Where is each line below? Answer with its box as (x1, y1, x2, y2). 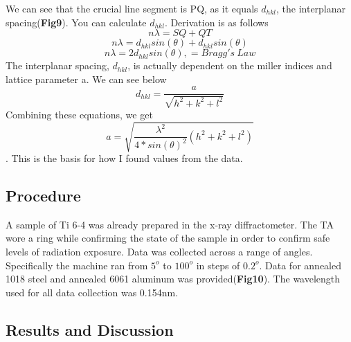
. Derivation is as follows (164, 15, 269, 29)
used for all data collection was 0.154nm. (6, 285, 179, 299)
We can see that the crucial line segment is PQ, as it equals (6, 1, 258, 15)
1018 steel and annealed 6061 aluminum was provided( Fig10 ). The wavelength (6, 271, 341, 286)
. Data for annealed (259, 258, 341, 272)
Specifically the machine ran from (6, 258, 148, 272)
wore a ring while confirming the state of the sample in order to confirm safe (6, 231, 330, 245)
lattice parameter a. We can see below (6, 71, 167, 86)
